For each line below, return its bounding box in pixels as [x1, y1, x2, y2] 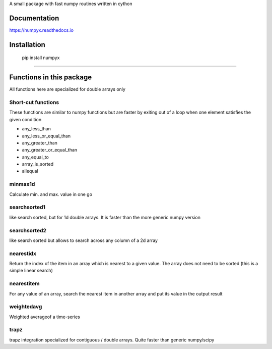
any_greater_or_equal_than [22, 147, 78, 153]
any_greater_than [22, 139, 58, 146]
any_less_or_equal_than [22, 133, 71, 139]
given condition [9, 116, 42, 122]
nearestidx [9, 250, 36, 257]
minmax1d [9, 181, 35, 188]
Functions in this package [9, 73, 92, 82]
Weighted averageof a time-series [9, 314, 80, 320]
